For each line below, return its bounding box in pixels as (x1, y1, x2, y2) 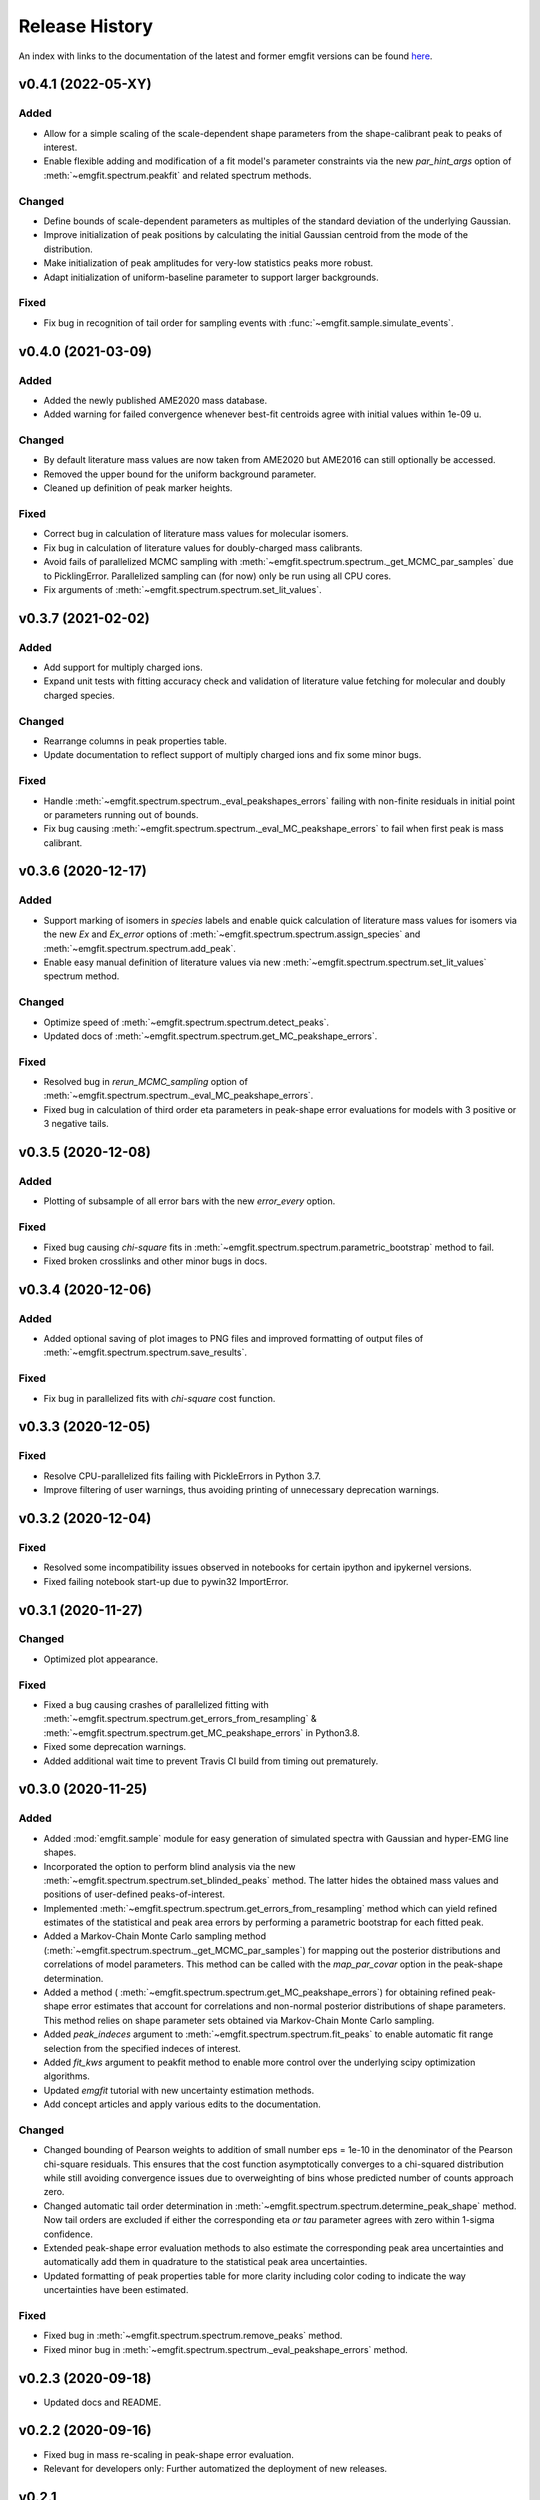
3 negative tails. (43, 1118, 109, 1130)
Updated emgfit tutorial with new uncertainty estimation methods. (43, 2084, 315, 2096)
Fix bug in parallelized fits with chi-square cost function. (43, 1392, 276, 1404)
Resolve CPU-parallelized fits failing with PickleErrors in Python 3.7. (43, 1470, 322, 1482)
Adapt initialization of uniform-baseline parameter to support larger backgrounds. (43, 271, 379, 283)
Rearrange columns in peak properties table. (43, 735, 227, 747)
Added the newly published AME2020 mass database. (43, 394, 268, 406)
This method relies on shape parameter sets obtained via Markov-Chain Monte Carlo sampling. (43, 2014, 435, 2026)
